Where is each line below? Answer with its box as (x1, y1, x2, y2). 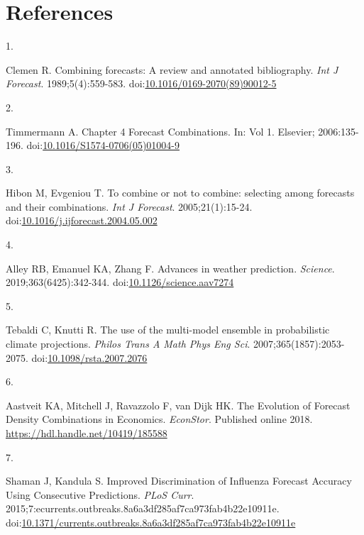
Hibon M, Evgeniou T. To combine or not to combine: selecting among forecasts (6, 185, 355, 200)
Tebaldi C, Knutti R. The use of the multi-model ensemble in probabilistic (6, 322, 330, 337)
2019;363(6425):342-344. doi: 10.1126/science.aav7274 (6, 275, 234, 289)
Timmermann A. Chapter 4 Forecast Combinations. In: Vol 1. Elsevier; (6, 123, 315, 138)
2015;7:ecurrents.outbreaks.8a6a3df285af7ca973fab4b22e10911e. (6, 501, 280, 516)
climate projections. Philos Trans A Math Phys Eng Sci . (6, 336, 250, 351)
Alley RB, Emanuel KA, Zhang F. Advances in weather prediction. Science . (6, 260, 335, 275)
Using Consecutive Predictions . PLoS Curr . (6, 487, 194, 502)
